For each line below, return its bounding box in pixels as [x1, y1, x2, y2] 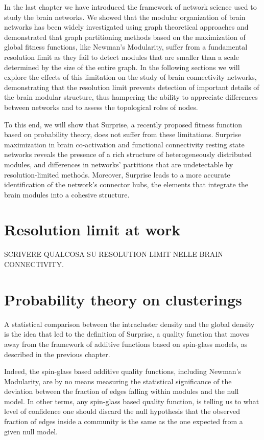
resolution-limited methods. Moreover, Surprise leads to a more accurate [4, 169, 230, 180]
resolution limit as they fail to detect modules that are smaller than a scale [4, 51, 239, 62]
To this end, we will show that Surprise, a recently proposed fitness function [4, 119, 243, 129]
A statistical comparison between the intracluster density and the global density [4, 318, 255, 329]
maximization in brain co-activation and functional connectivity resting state [4, 139, 245, 149]
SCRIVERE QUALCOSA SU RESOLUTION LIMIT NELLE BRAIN [4, 249, 223, 259]
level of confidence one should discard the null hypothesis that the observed [4, 406, 241, 416]
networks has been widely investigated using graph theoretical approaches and [4, 21, 249, 32]
